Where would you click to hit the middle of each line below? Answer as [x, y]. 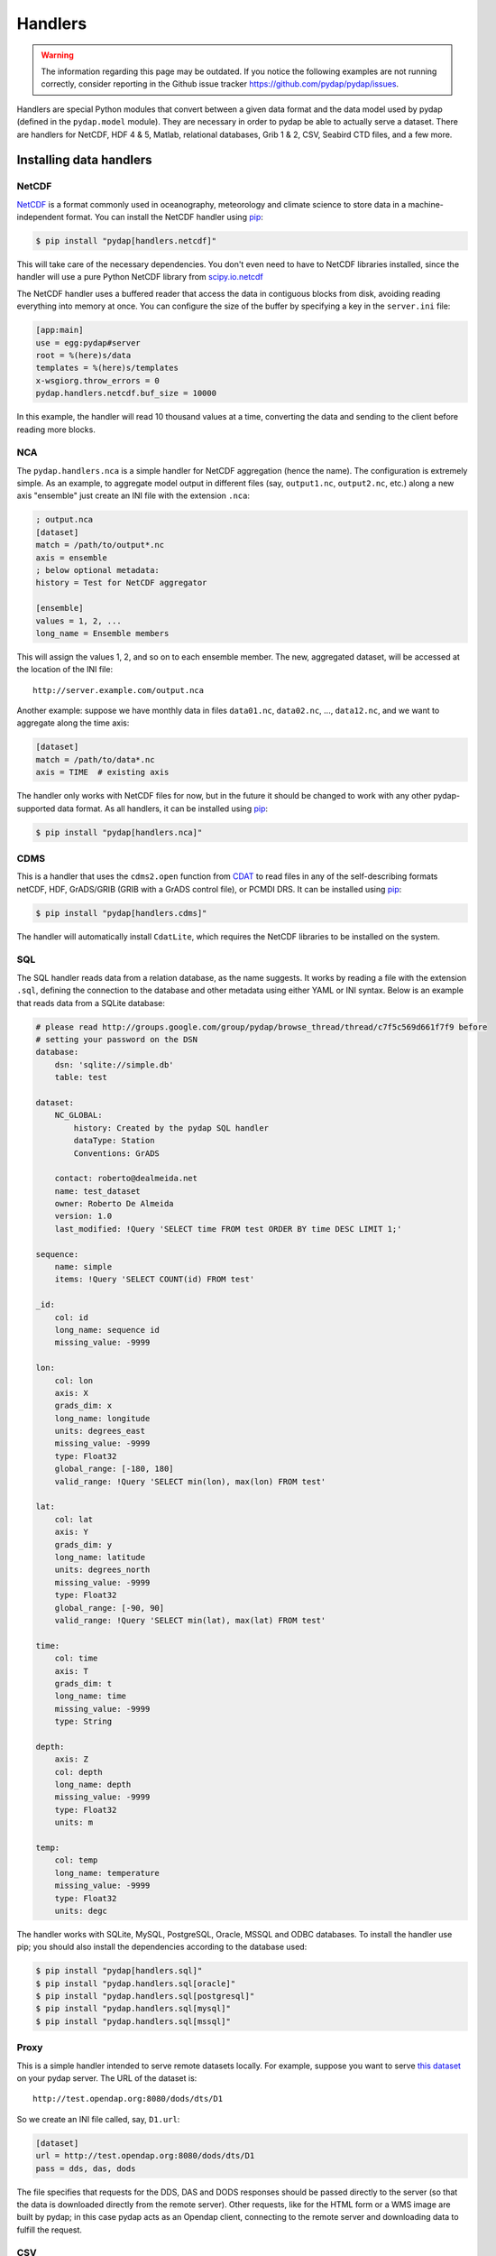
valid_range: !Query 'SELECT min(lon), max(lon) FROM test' [190, 1481]
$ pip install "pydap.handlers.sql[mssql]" [133, 2021]
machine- [426, 204]
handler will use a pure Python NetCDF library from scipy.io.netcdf [140, 277]
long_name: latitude [100, 1557]
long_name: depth [93, 1785]
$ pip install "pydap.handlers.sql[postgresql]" [145, 1996]
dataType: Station [114, 1141]
